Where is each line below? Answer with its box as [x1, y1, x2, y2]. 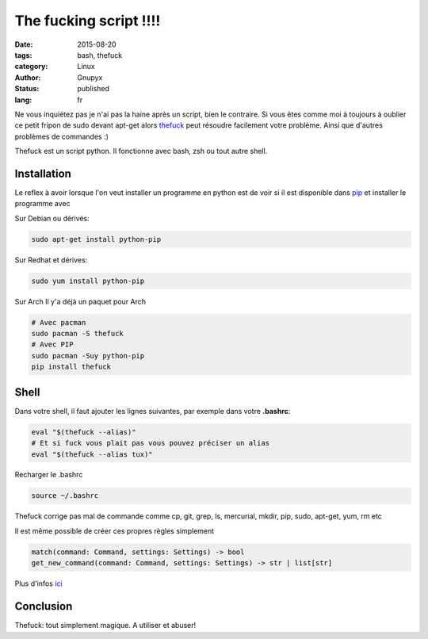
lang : [14, 95, 32, 105]
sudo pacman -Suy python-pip [31, 351, 145, 360]
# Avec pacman [31, 318, 86, 327]
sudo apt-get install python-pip [31, 235, 162, 243]
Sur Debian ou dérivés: [14, 213, 90, 223]
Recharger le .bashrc [14, 470, 83, 480]
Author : [14, 72, 41, 82]
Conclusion [14, 599, 73, 614]
